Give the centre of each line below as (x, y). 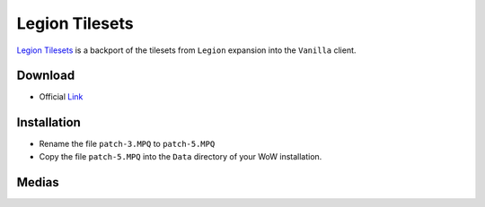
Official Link (61, 97)
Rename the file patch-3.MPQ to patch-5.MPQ (127, 144)
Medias (38, 182)
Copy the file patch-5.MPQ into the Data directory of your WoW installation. (181, 156)
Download (46, 76)
